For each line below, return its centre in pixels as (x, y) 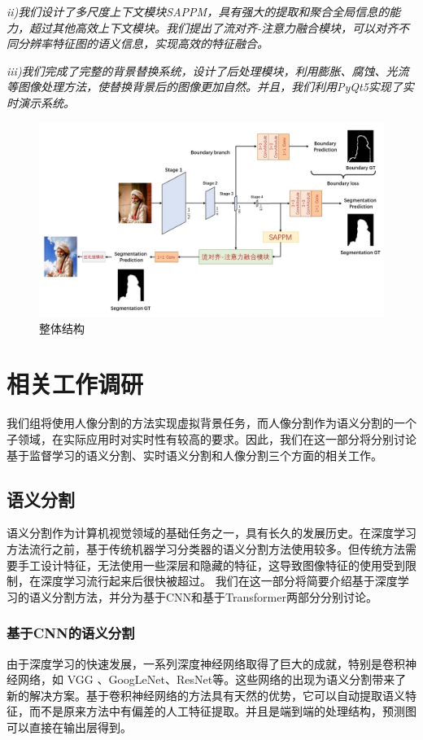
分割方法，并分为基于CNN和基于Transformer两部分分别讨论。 (214, 596)
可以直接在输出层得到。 (69, 727)
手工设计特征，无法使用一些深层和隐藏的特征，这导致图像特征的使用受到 (211, 565)
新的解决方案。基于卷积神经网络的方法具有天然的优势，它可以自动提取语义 (206, 695)
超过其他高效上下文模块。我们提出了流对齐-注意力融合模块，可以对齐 (214, 27)
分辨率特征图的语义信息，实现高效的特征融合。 (143, 44)
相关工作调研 (75, 384)
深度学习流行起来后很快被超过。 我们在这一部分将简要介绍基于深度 (219, 581)
